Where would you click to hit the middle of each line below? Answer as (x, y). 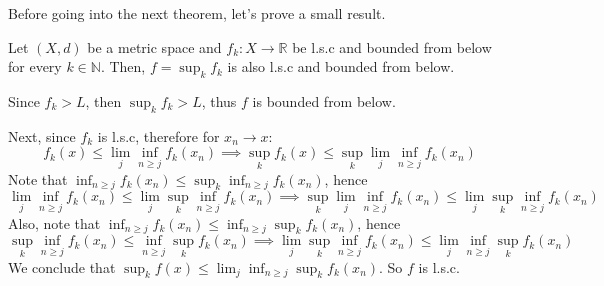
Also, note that (54, 222)
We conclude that (62, 266)
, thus (219, 100)
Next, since (42, 135)
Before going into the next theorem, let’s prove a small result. (197, 13)
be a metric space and (154, 46)
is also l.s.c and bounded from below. (341, 66)
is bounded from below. (324, 100)
